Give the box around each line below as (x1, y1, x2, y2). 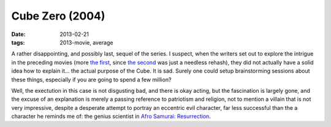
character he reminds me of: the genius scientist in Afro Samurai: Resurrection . (11, 113, 211, 120)
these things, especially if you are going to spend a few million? (11, 76, 172, 83)
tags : (11, 38, 25, 46)
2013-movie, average (59, 38, 113, 46)
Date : (11, 31, 26, 38)
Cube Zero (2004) (11, 9, 105, 23)
